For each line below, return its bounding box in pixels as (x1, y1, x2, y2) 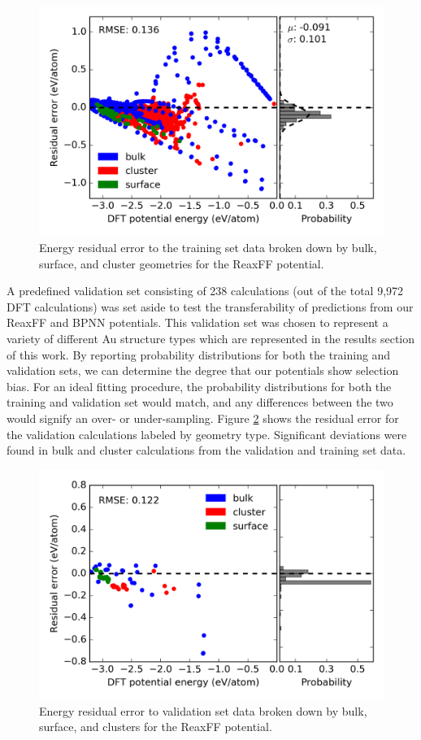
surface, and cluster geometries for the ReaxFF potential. (39, 255, 324, 272)
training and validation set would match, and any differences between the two (7, 394, 393, 411)
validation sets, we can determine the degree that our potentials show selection (7, 362, 399, 379)
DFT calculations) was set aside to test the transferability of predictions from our (7, 298, 414, 315)
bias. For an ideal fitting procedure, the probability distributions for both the (7, 377, 392, 394)
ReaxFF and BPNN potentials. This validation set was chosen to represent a (7, 314, 388, 331)
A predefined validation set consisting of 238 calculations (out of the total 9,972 (7, 282, 404, 299)
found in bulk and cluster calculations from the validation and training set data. (7, 442, 406, 459)
